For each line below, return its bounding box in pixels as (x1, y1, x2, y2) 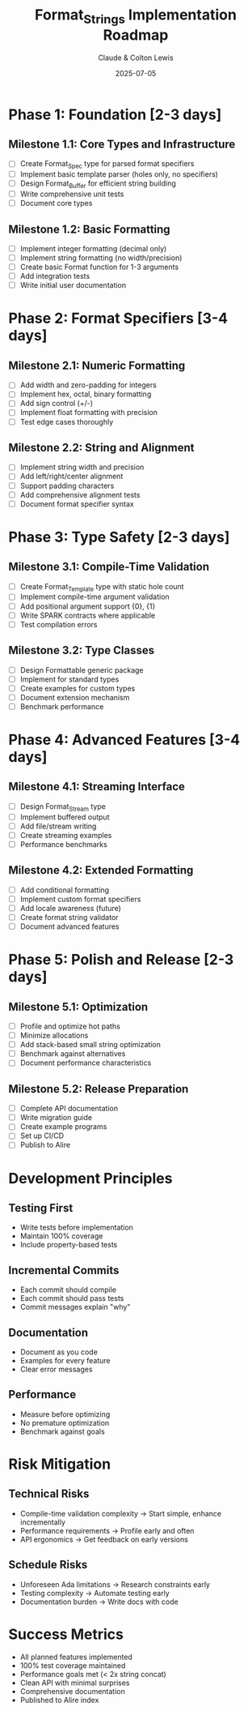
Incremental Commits (8, 1263, 120, 1277)
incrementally (19, 1517, 66, 1527)
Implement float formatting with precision (19, 408, 158, 417)
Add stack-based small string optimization (19, 1040, 162, 1050)
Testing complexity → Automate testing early (19, 1588, 170, 1598)
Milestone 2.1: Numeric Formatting (8, 358, 186, 372)
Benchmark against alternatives (19, 1049, 126, 1059)
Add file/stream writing (19, 821, 97, 831)
